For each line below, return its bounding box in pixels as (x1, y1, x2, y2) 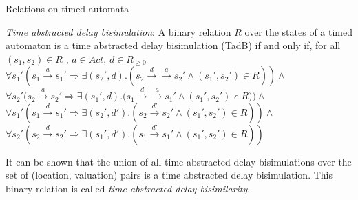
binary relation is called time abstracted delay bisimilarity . (6, 181, 251, 195)
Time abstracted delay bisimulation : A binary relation (6, 24, 231, 39)
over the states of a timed (244, 24, 353, 39)
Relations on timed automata (6, 1, 129, 15)
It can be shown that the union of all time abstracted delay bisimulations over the (6, 154, 352, 168)
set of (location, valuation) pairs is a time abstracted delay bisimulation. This (6, 168, 333, 182)
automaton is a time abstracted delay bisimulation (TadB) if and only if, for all (6, 38, 341, 52)
